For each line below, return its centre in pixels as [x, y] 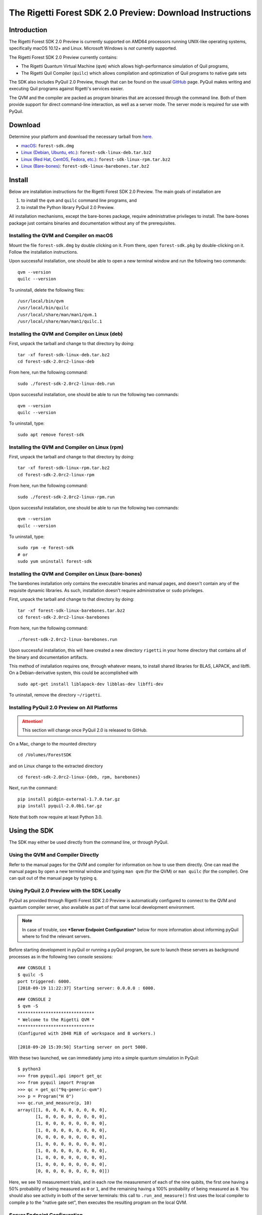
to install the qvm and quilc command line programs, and [79, 200]
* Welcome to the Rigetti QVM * [56, 1020]
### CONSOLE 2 [34, 999]
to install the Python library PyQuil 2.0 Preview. [68, 207]
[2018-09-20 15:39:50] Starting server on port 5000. [83, 1047]
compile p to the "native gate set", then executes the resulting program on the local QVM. [98, 1202]
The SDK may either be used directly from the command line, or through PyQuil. [89, 842]
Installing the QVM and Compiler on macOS [61, 236]
